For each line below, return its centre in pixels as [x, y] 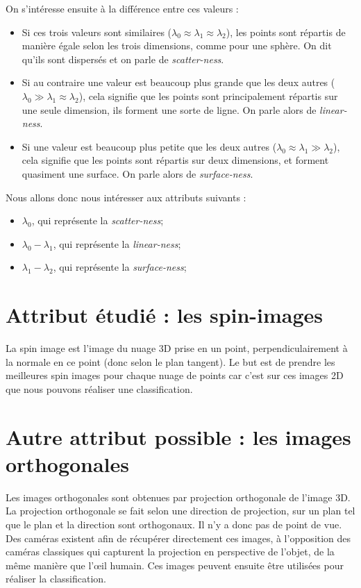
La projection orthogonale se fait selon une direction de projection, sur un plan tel [180, 511]
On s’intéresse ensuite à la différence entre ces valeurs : [122, 8]
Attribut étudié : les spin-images [165, 315]
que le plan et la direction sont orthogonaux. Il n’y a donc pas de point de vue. [174, 524]
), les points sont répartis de [286, 32]
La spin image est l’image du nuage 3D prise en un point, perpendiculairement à [177, 348]
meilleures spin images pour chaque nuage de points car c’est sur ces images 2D [175, 375]
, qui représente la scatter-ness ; [98, 220]
